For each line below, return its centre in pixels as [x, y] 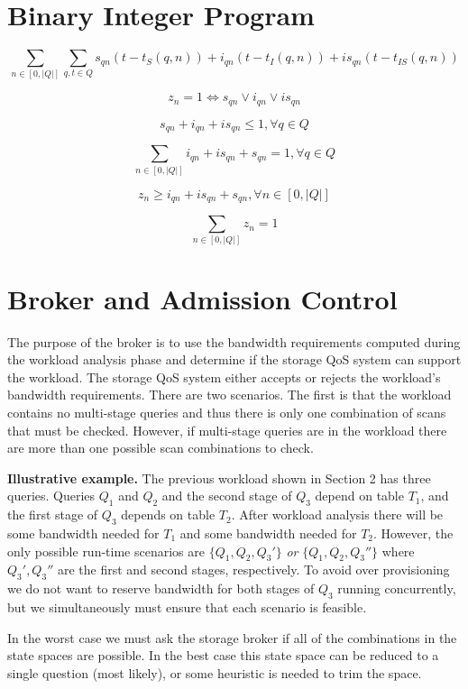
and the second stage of [227, 496]
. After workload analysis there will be [337, 514]
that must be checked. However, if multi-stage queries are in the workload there [227, 430]
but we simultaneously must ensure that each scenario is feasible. [187, 606]
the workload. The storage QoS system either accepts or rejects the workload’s [224, 377]
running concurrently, [397, 588]
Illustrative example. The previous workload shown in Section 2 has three [219, 478]
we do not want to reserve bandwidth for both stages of [161, 588]
